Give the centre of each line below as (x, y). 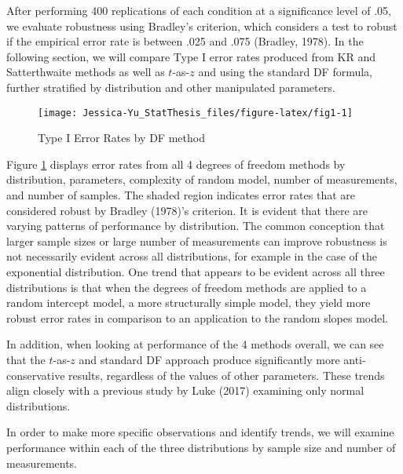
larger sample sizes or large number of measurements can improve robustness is (197, 241)
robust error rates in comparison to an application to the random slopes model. (198, 317)
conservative (36, 375)
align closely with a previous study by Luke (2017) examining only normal (185, 390)
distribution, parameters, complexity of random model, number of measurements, (202, 179)
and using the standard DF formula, (285, 72)
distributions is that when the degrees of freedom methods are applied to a (187, 287)
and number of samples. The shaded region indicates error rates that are (181, 195)
